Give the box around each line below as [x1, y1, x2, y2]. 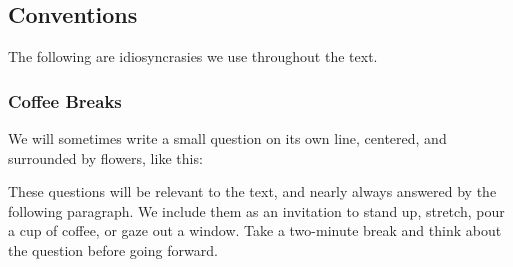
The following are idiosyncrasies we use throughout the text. [8, 46, 378, 67]
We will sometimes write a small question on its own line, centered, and [8, 128, 447, 149]
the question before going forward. [8, 239, 218, 260]
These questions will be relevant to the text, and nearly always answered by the [8, 181, 497, 202]
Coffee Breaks [8, 88, 122, 113]
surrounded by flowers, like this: [8, 147, 203, 168]
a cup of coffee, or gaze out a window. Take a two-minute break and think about [8, 220, 502, 241]
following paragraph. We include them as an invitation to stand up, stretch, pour [8, 200, 505, 221]
